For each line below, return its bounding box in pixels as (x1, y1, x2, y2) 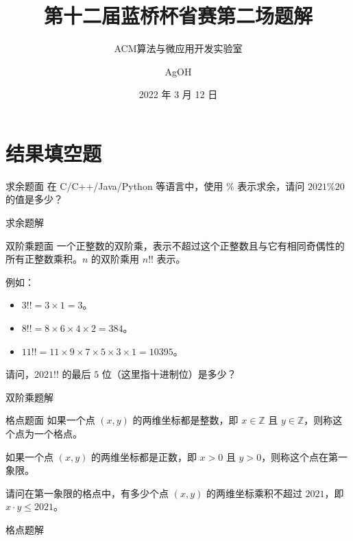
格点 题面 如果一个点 (5, 413, 95, 427)
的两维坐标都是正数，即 (90, 449, 197, 464)
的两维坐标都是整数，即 (132, 413, 239, 427)
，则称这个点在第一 (261, 449, 348, 464)
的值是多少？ (5, 192, 63, 206)
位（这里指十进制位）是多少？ (101, 367, 236, 381)
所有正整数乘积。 (5, 252, 82, 266)
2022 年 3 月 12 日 (138, 87, 218, 101)
